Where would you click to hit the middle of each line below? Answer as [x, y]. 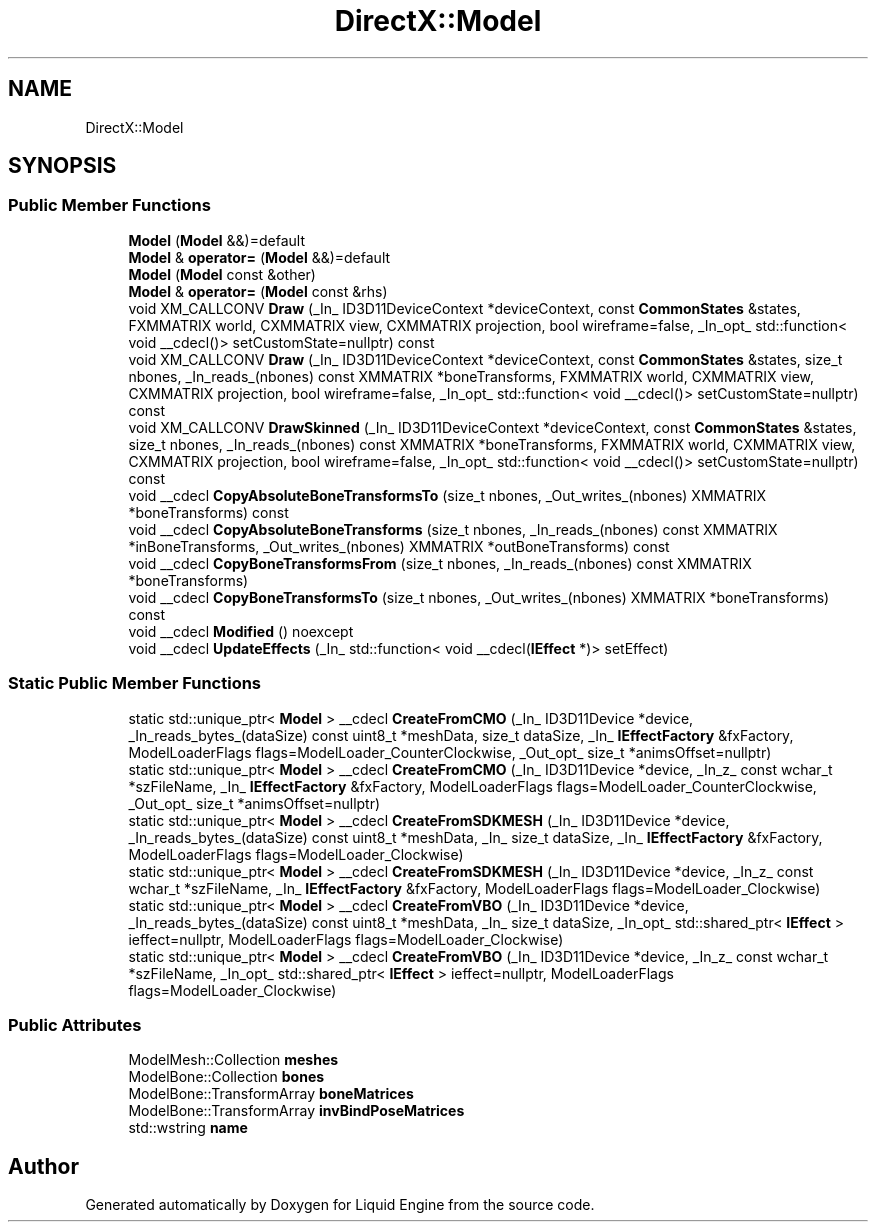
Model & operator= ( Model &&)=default [259, 257]
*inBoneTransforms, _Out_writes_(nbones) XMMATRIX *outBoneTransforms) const [399, 546]
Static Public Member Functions [135, 683]
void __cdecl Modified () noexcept [241, 631]
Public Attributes [75, 1024]
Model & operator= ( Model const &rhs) [258, 291]
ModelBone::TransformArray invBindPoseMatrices [296, 1111]
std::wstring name [188, 1128]
